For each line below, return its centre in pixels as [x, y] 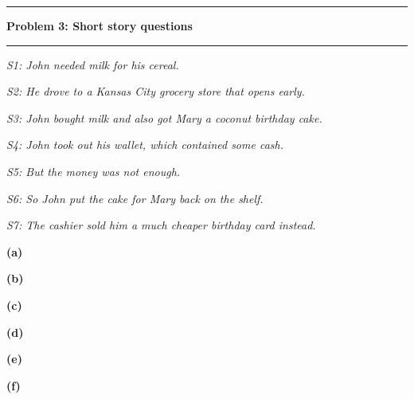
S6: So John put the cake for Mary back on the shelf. [135, 198]
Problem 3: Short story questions [100, 25]
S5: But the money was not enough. [94, 171]
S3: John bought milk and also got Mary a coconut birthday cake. [164, 117]
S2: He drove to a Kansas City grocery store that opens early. [156, 91]
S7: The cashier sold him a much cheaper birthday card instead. [161, 225]
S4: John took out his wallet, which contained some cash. [145, 145]
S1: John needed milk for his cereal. [93, 64]
